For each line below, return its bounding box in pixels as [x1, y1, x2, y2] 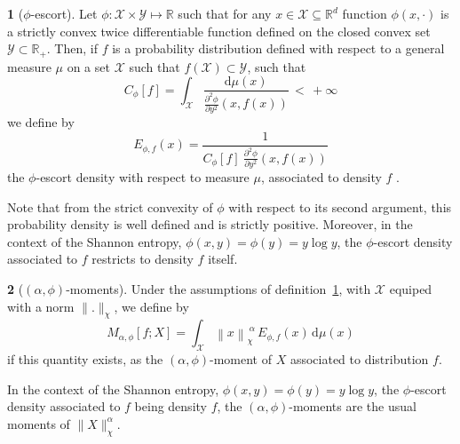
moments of [7, 414, 70, 432]
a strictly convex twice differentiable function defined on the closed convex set [7, 21, 431, 40]
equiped [389, 279, 432, 297]
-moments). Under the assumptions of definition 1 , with [66, 279, 371, 297]
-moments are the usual [289, 397, 416, 416]
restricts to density [91, 250, 194, 268]
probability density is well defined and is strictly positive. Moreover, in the [7, 215, 413, 234]
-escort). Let [30, 4, 98, 22]
